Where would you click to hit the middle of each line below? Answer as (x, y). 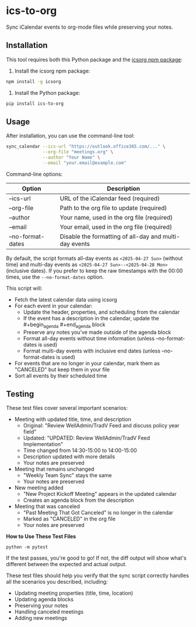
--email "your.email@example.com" (85, 163)
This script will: (24, 288)
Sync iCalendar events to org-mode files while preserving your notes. (90, 27)
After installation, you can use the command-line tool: (70, 136)
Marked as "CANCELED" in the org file (69, 519)
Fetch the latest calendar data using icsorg (66, 299)
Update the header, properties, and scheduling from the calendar (101, 312)
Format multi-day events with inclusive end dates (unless (92, 351)
